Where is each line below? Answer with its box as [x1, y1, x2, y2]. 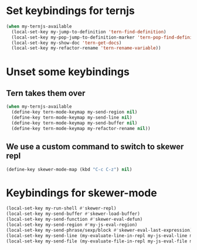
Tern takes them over [6, 88, 86, 98]
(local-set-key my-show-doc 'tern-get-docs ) [11, 40, 122, 46]
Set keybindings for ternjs [6, 4, 135, 18]
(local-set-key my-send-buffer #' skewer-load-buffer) [6, 211, 141, 217]
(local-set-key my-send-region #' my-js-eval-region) [6, 221, 138, 228]
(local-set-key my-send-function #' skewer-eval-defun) [6, 217, 143, 222]
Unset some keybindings [6, 65, 130, 78]
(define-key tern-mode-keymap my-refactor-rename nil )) [11, 125, 151, 131]
